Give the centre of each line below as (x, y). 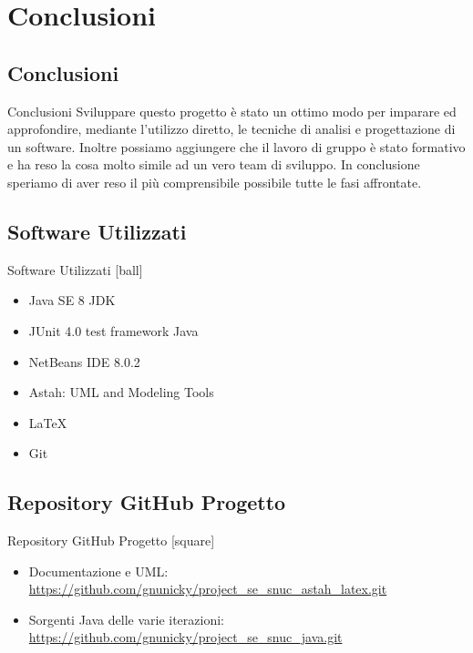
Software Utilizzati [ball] (75, 269)
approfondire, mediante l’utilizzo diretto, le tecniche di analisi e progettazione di (231, 129)
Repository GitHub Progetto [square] (111, 541)
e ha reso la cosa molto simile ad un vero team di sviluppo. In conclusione (214, 164)
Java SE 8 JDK (72, 300)
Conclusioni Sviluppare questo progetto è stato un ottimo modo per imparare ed (232, 111)
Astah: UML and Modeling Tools (121, 392)
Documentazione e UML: (98, 571)
